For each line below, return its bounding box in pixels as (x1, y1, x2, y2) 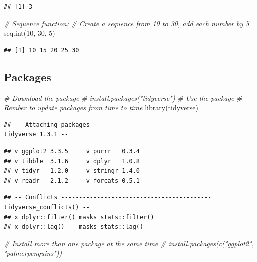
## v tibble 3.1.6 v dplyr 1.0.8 (4, 157, 140, 165)
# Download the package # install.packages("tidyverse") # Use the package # (4, 92, 242, 103)
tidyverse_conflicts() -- (4, 203, 90, 211)
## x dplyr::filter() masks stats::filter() (4, 213, 154, 221)
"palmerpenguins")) (4, 248, 62, 258)
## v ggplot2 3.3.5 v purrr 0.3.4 (4, 147, 140, 155)
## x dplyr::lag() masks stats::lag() (4, 223, 144, 231)
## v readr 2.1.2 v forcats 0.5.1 (4, 177, 140, 184)
